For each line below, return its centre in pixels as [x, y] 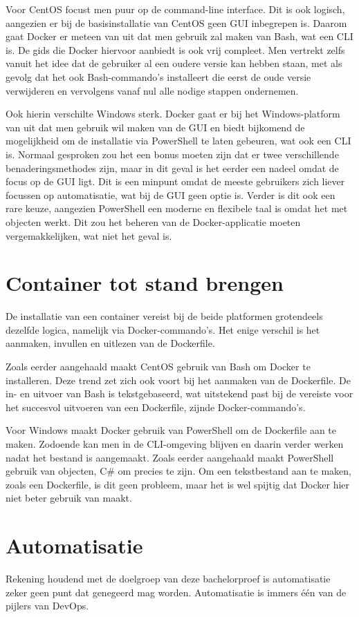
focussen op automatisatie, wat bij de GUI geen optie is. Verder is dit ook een [171, 194]
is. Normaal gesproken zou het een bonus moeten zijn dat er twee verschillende [172, 154]
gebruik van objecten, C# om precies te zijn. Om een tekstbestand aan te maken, [178, 471]
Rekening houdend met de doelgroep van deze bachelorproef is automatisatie [168, 579]
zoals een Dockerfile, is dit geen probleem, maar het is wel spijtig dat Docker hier [178, 484]
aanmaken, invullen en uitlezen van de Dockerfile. [110, 343]
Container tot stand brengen [145, 283]
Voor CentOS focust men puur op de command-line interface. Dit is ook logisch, [175, 9]
